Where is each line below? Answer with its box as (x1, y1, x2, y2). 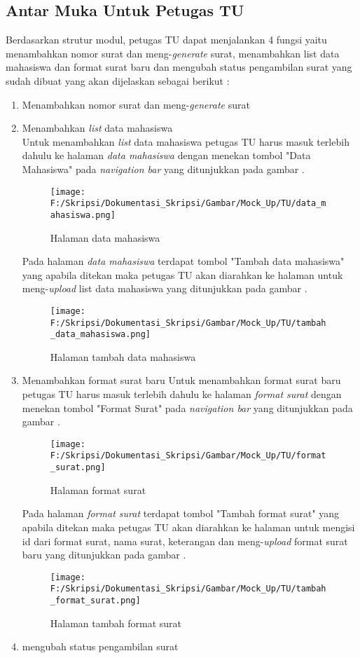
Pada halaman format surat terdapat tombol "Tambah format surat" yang (22, 506, 340, 521)
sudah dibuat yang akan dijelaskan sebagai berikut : (6, 73, 230, 88)
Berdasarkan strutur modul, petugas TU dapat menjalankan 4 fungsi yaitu (6, 32, 327, 47)
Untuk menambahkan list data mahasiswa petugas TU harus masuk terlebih (22, 134, 349, 149)
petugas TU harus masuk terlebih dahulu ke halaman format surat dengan (22, 387, 342, 402)
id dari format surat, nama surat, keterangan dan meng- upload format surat (22, 533, 348, 548)
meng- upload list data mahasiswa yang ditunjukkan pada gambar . (22, 281, 307, 296)
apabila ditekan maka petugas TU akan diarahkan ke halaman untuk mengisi (22, 519, 355, 534)
